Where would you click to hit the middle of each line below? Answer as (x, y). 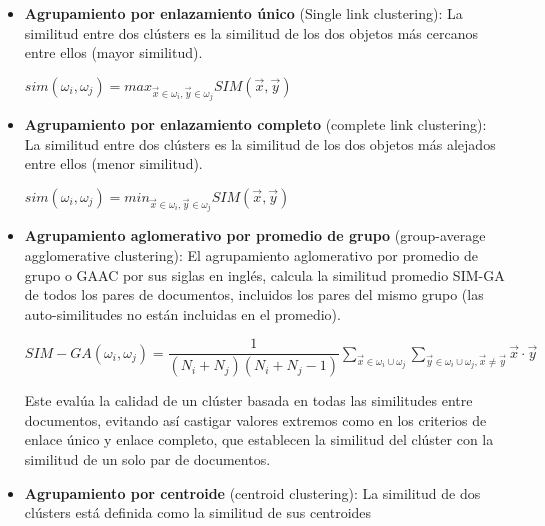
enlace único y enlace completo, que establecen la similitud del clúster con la (259, 439)
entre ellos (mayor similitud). (113, 52)
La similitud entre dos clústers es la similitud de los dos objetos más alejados (260, 143)
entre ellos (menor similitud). (113, 163)
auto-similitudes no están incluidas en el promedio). (182, 313)
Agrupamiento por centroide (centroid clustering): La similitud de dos (252, 492)
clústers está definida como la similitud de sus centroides (198, 512)
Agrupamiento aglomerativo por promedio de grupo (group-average (255, 235)
